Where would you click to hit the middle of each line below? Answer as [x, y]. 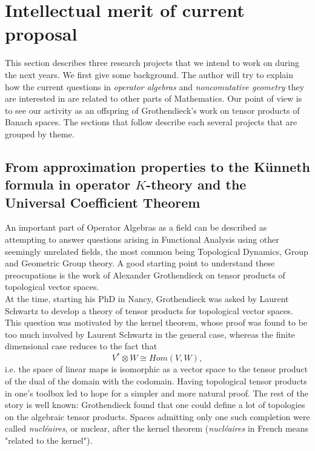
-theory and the [196, 184]
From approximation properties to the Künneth [157, 166]
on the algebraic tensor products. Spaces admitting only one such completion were [157, 416]
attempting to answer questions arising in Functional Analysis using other [142, 239]
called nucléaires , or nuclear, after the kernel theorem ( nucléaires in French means [157, 428]
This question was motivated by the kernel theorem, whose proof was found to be [156, 322]
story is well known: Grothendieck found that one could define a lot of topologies [155, 405]
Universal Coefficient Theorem [103, 202]
